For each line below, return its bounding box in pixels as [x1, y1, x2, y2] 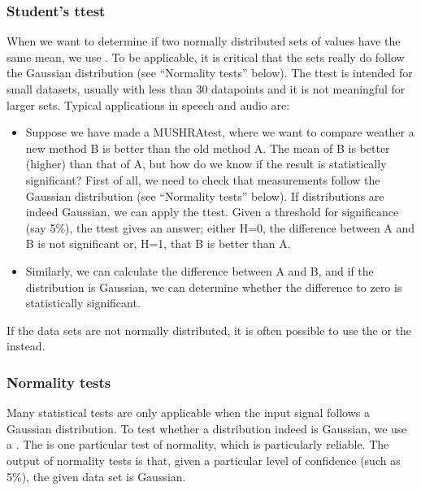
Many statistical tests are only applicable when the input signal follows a [7, 404, 370, 421]
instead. [7, 337, 46, 354]
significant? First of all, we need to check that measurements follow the [25, 171, 380, 188]
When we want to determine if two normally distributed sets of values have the [7, 33, 401, 50]
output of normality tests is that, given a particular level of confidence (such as [7, 451, 401, 468]
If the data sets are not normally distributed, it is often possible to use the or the [7, 321, 412, 338]
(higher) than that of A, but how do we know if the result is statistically [25, 155, 387, 172]
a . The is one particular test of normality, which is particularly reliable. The [7, 436, 389, 453]
